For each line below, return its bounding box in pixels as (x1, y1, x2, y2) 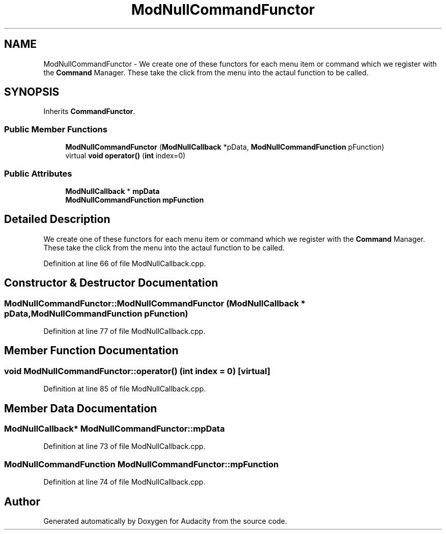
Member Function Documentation (4, 344, 179, 357)
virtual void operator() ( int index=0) (65, 151, 186, 160)
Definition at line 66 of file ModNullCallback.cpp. (43, 259, 206, 268)
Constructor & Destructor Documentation (4, 276, 218, 290)
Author (4, 495, 40, 508)
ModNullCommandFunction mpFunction (65, 195, 204, 204)
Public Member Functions (4, 124, 107, 134)
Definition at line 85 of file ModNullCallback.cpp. (43, 384, 206, 394)
